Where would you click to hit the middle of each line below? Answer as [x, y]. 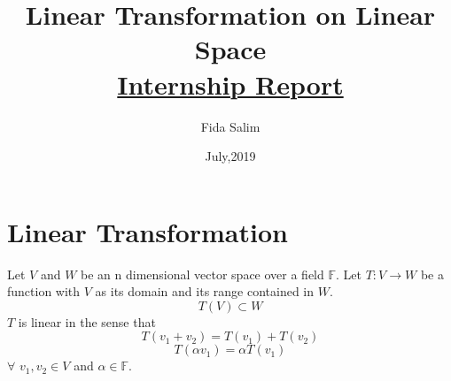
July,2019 [230, 156]
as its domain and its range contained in [205, 291]
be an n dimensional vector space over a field [202, 274]
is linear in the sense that [87, 321]
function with [44, 291]
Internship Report [230, 84]
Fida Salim [230, 126]
